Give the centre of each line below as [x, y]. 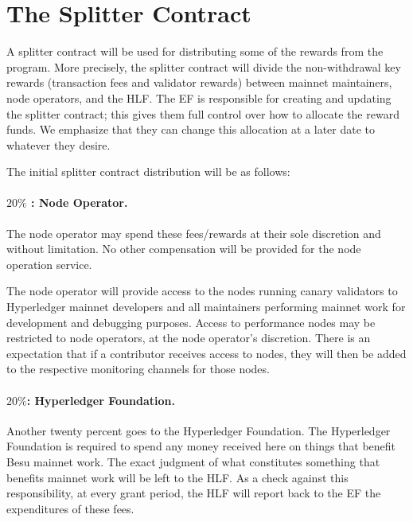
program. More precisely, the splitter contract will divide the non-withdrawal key [204, 66]
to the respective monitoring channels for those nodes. [138, 369]
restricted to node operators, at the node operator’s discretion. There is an [189, 338]
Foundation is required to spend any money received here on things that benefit [201, 446]
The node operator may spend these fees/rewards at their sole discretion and [194, 233]
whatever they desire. [58, 144]
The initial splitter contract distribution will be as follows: [148, 171]
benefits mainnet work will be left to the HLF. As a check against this [177, 477]
